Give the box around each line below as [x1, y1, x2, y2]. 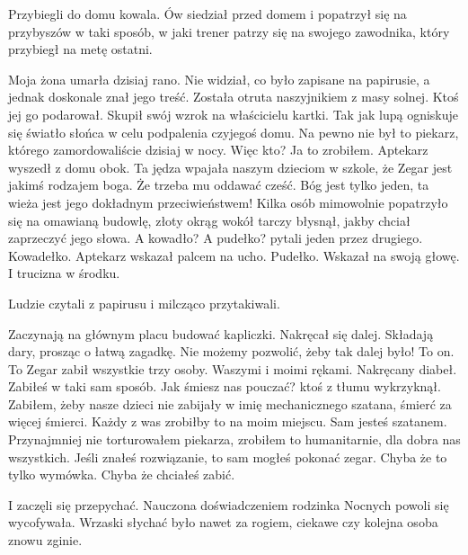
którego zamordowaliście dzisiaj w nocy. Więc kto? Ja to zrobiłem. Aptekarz [8, 140, 428, 159]
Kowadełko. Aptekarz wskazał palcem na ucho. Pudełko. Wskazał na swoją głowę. [8, 246, 460, 264]
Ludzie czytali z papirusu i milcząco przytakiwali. [8, 293, 280, 312]
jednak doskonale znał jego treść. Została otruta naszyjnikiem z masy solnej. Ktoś [8, 87, 459, 106]
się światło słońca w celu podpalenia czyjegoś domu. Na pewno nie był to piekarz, [8, 122, 459, 141]
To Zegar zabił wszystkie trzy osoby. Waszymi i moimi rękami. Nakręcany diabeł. [8, 359, 457, 378]
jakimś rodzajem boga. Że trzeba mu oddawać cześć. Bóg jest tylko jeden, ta [8, 175, 429, 194]
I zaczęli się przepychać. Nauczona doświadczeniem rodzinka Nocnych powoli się [8, 495, 449, 514]
